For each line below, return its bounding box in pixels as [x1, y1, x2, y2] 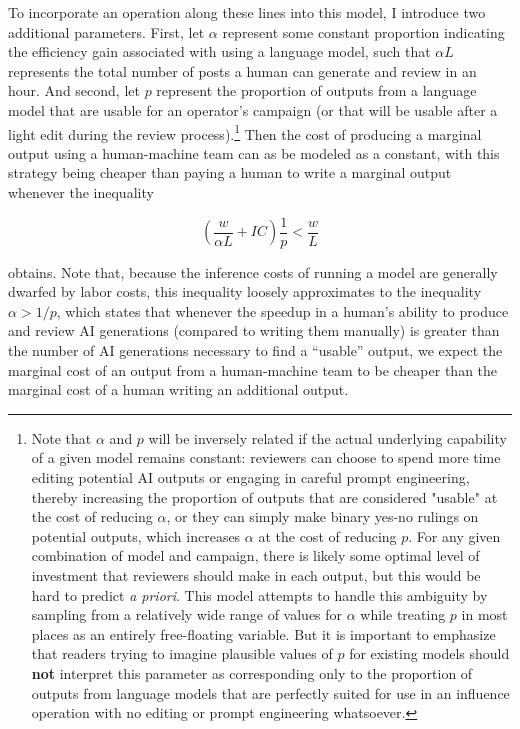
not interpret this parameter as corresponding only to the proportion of [31, 662, 473, 683]
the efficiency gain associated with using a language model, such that [8, 41, 431, 62]
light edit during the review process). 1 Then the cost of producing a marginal [8, 120, 482, 144]
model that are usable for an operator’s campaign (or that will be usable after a [8, 99, 498, 120]
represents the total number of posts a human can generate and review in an [8, 60, 477, 81]
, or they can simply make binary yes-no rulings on [166, 506, 479, 527]
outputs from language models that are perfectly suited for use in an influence [31, 682, 510, 703]
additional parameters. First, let [8, 21, 205, 42]
